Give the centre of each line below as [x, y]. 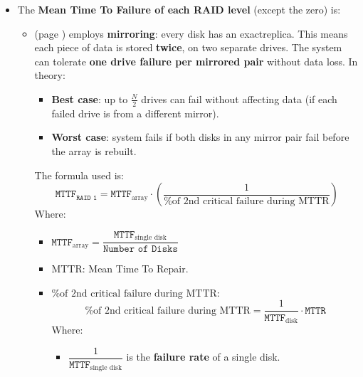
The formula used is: [79, 175]
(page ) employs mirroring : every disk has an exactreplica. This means [191, 33]
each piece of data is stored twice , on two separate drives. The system [188, 47]
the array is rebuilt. [94, 150]
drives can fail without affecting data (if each [239, 99]
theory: [50, 75]
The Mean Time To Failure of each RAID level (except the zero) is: [179, 9]
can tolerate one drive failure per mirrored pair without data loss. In [196, 61]
